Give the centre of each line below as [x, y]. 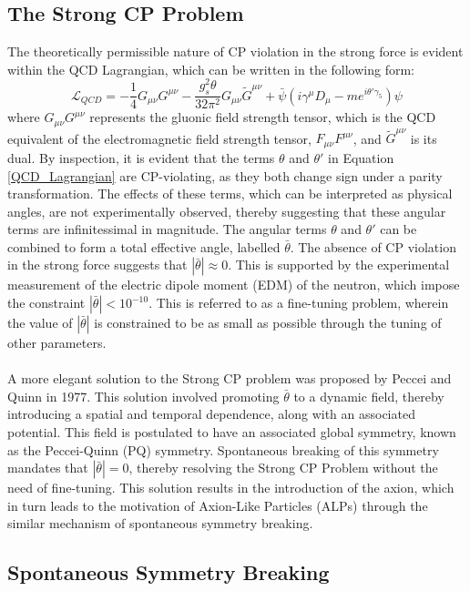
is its [424, 138]
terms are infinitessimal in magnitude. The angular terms [167, 229]
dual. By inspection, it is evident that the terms [141, 157]
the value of [40, 323]
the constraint [46, 303]
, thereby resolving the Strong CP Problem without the [283, 468]
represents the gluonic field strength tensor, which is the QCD [263, 117]
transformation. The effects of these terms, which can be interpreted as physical [230, 194]
